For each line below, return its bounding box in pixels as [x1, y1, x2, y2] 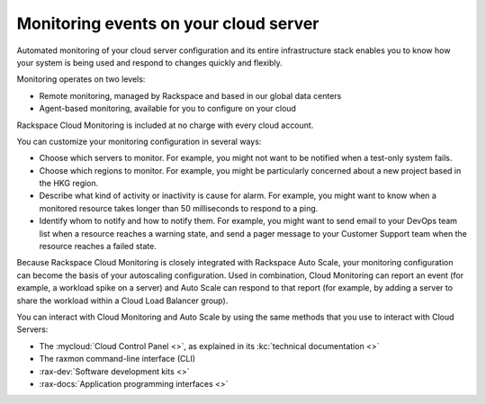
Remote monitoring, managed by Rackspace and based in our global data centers [39, 90, 342, 101]
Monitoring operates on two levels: [16, 74, 146, 85]
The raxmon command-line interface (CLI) [39, 354, 196, 364]
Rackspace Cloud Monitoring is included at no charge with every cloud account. [16, 120, 314, 130]
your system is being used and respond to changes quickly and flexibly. [16, 57, 283, 67]
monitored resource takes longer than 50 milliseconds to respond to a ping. [39, 202, 319, 213]
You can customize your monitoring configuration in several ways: [16, 136, 262, 147]
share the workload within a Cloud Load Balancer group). [16, 295, 229, 306]
